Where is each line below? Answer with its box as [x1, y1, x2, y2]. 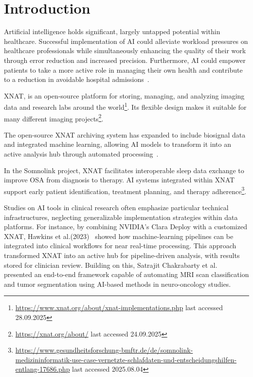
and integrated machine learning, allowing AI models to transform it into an [4, 139, 231, 149]
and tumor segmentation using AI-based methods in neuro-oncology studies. [4, 278, 231, 289]
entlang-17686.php [15, 364, 70, 374]
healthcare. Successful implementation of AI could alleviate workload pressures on [4, 36, 248, 46]
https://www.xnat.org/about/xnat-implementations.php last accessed [15, 302, 223, 313]
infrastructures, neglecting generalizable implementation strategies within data [4, 212, 238, 222]
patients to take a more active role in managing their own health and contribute [4, 64, 243, 75]
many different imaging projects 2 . [4, 112, 104, 123]
